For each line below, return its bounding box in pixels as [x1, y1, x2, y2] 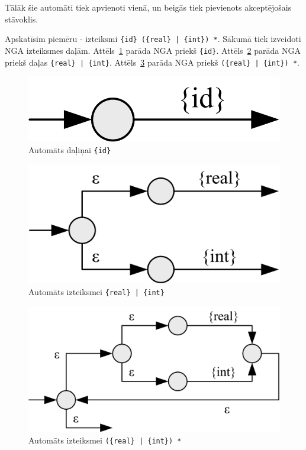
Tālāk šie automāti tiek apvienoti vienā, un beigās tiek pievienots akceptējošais [5, 1, 292, 13]
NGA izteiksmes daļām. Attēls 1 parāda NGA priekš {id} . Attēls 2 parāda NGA [5, 44, 301, 56]
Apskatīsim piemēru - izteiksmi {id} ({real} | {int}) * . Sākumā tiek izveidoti [5, 33, 301, 45]
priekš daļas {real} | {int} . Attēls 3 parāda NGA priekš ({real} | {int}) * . [5, 56, 299, 68]
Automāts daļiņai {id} [28, 144, 111, 156]
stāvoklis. [5, 12, 38, 25]
